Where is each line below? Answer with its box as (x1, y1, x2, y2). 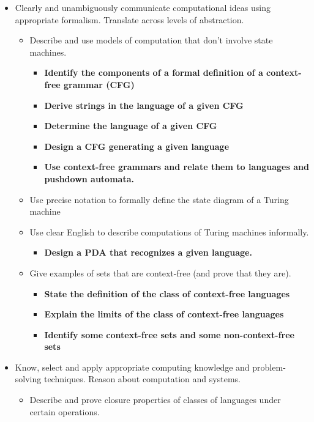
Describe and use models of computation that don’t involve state (29, 34, 273, 46)
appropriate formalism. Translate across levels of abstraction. (15, 13, 244, 26)
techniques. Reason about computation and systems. (43, 372, 241, 385)
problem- (252, 360, 286, 373)
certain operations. (29, 405, 100, 418)
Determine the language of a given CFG (44, 119, 217, 132)
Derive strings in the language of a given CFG (44, 98, 244, 111)
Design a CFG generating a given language (44, 139, 230, 152)
